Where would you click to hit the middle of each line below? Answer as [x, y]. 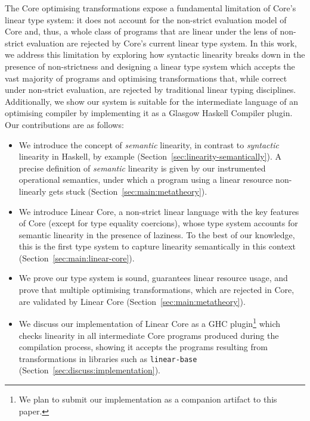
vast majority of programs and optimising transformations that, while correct [146, 78]
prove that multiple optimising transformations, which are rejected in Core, [156, 290]
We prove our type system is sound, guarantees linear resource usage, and [153, 278]
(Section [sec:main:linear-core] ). [77, 258]
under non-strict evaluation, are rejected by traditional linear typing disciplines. [151, 90]
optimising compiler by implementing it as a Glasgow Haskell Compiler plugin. [149, 113]
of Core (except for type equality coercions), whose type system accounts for [158, 223]
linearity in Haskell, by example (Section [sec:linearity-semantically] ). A [150, 156]
